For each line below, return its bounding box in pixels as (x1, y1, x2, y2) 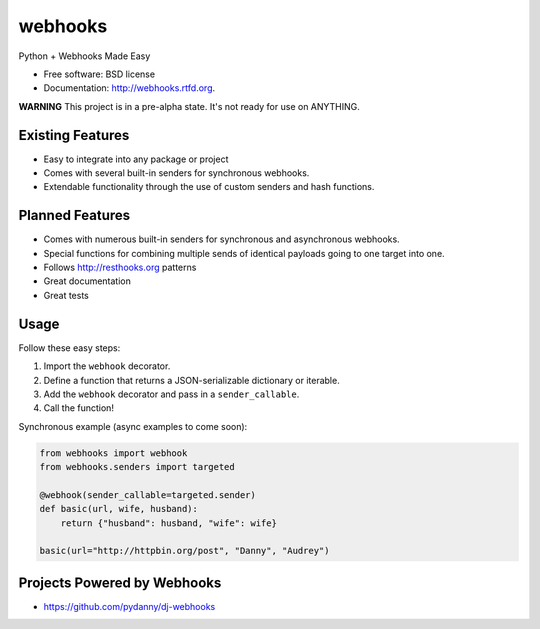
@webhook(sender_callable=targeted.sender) (39, 489, 257, 500)
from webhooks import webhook (39, 447, 188, 459)
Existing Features (18, 126, 130, 144)
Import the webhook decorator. (43, 360, 171, 372)
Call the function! (43, 402, 115, 414)
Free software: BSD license (43, 68, 155, 80)
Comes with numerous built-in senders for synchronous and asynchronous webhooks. (43, 233, 400, 245)
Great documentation (43, 275, 132, 287)
